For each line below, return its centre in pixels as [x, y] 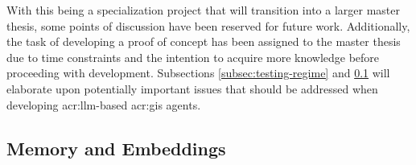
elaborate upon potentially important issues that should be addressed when [192, 88]
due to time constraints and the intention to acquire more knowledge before [193, 57]
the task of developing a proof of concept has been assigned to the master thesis [204, 41]
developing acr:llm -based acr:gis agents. [104, 104]
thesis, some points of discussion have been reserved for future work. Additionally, [208, 25]
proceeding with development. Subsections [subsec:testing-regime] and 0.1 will [198, 73]
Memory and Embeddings [116, 148]
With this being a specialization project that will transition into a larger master [203, 10]
